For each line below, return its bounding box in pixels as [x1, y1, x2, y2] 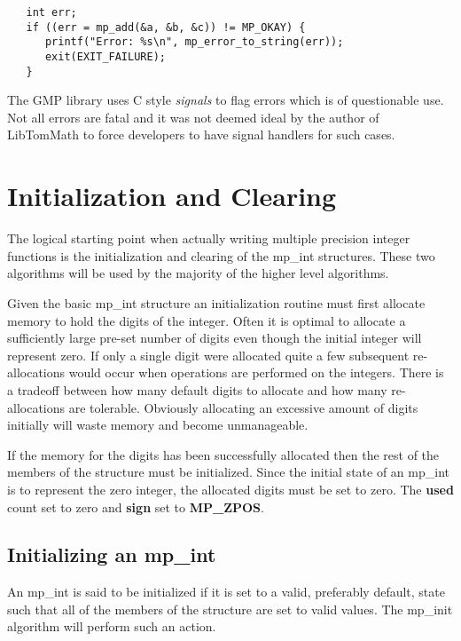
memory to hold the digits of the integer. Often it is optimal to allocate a [7, 311, 406, 329]
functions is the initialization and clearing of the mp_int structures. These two [7, 246, 435, 265]
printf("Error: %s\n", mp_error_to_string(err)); [44, 36, 344, 49]
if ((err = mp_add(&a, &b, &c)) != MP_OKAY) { [26, 20, 306, 34]
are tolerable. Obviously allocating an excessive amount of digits [68, 398, 418, 416]
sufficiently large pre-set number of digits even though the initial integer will [7, 328, 422, 347]
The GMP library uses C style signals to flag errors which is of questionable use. [7, 91, 444, 109]
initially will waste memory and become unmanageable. [7, 415, 309, 434]
